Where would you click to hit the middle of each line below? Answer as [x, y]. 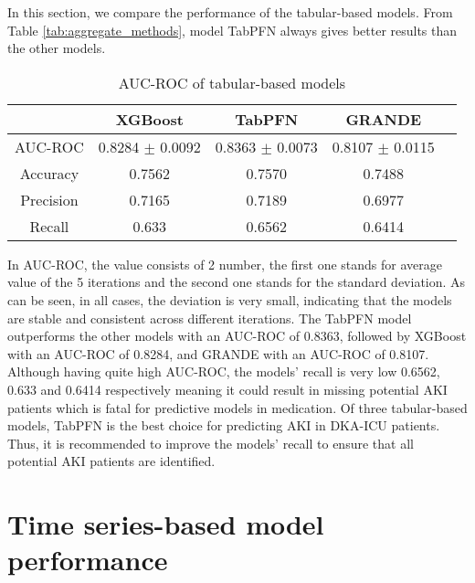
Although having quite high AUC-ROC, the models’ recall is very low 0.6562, [224, 371]
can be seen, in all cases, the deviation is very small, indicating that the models [230, 299]
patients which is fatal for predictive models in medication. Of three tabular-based [237, 407]
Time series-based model [166, 524]
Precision [49, 199]
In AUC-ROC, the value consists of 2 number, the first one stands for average [225, 264]
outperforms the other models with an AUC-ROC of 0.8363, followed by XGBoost [237, 336]
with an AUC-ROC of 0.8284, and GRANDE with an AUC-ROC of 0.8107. [218, 353]
